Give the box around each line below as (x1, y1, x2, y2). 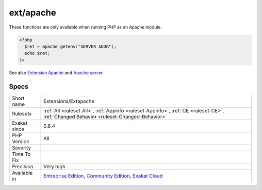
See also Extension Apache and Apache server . (9, 70, 104, 75)
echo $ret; (24, 51, 50, 56)
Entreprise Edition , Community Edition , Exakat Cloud (43, 172, 163, 179)
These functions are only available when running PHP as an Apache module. (9, 24, 162, 30)
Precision (12, 163, 33, 170)
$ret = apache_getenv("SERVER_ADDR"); (24, 44, 116, 49)
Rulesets (12, 110, 32, 117)
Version (12, 138, 30, 145)
